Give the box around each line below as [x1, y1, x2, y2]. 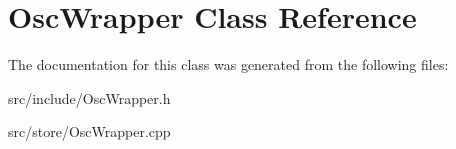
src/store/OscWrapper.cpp [8, 121, 171, 142]
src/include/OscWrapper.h [8, 87, 171, 108]
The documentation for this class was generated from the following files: [8, 54, 449, 75]
